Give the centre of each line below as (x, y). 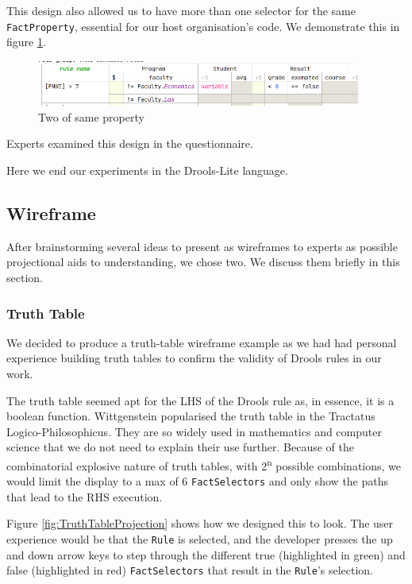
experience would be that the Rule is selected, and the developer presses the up (200, 539)
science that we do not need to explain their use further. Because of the (181, 447)
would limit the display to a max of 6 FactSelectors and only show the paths (198, 481)
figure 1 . (26, 42)
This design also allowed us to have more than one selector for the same (181, 10)
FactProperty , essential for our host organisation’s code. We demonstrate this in (203, 26)
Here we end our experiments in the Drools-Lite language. (147, 170)
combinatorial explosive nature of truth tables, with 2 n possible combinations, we (204, 464)
